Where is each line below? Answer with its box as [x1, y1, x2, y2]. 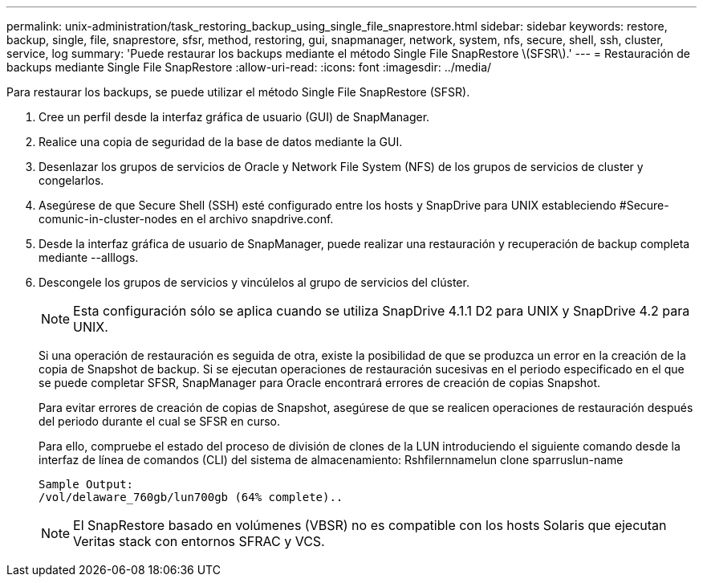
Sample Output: [39, 478, 134, 491]
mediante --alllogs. [39, 251, 139, 264]
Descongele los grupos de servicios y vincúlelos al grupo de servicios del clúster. [39, 275, 469, 289]
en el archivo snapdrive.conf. [180, 212, 334, 226]
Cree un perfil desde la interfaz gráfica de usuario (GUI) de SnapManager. [39, 110, 430, 124]
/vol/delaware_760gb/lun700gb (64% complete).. [39, 491, 343, 503]
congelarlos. [39, 173, 104, 187]
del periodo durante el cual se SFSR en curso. [39, 414, 281, 428]
